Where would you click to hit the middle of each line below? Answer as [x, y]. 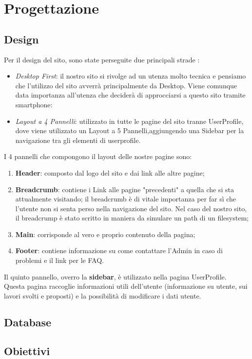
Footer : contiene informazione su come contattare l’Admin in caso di [119, 250]
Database [28, 322]
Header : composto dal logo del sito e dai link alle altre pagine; [110, 172]
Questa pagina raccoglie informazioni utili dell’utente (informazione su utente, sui [126, 286]
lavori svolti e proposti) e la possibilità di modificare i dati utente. [103, 295]
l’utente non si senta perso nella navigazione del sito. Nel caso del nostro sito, [131, 208]
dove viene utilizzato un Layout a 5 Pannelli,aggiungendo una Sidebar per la [130, 130]
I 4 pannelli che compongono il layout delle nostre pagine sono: [98, 156]
